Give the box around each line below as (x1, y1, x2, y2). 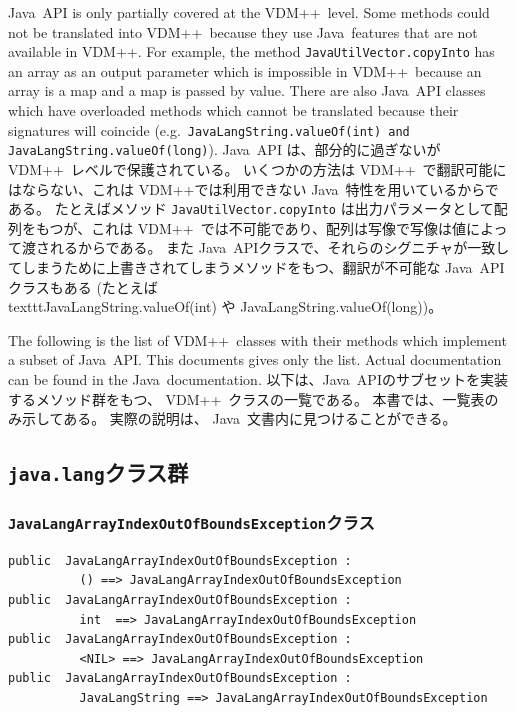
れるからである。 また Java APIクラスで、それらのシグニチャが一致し (49, 237, 510, 258)
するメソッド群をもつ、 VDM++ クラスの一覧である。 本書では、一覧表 (8, 388, 485, 409)
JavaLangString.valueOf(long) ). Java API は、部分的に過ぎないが (8, 139, 441, 160)
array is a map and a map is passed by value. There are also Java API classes (8, 80, 486, 101)
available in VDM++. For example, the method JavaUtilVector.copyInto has (8, 41, 495, 62)
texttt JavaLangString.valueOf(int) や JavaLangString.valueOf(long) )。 (8, 296, 443, 317)
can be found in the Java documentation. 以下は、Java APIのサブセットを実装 (8, 368, 508, 389)
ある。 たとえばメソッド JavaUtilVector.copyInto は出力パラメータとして (8, 198, 494, 219)
